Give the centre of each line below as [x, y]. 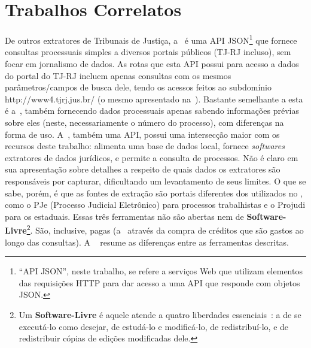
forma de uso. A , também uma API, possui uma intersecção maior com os [142, 134]
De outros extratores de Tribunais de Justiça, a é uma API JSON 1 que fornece [151, 39]
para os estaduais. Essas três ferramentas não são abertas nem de [124, 216]
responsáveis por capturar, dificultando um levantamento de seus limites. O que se [155, 181]
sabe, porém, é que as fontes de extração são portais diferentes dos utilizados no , [154, 193]
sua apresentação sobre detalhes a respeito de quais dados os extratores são [143, 169]
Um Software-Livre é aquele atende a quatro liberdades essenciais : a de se [160, 314]
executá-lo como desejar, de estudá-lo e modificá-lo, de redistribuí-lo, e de [154, 326]
